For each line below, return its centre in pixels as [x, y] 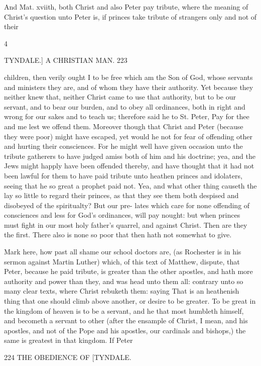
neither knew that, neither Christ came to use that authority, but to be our [120, 97]
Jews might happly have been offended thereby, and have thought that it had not [129, 166]
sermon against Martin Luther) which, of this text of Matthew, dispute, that [122, 261]
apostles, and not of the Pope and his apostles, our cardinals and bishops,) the [125, 330]
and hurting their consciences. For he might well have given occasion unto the [123, 146]
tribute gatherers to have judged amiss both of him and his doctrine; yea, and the [130, 156]
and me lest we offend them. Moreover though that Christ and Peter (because [124, 126]
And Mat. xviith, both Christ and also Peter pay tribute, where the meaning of [126, 7]
